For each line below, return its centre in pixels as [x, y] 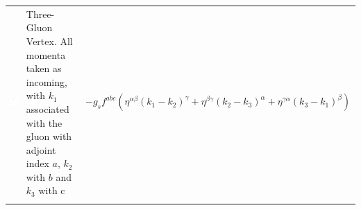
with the [44, 122]
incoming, [47, 81]
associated [48, 108]
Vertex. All [49, 41]
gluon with [49, 136]
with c [52, 190]
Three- [40, 14]
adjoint [41, 149]
